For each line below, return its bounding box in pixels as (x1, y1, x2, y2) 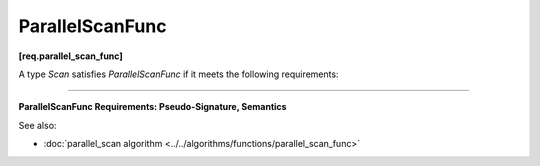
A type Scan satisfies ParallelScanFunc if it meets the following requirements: (18, 68, 339, 80)
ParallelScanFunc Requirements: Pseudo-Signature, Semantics (18, 101, 287, 113)
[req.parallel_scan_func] (18, 50, 124, 62)
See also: (18, 119, 57, 131)
